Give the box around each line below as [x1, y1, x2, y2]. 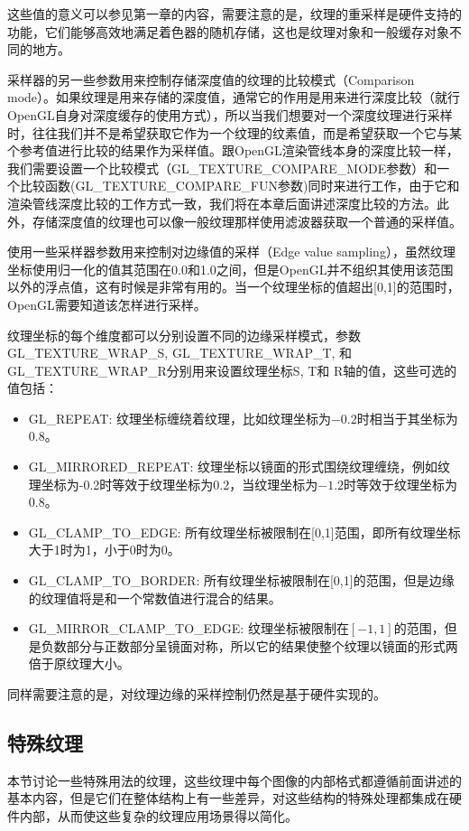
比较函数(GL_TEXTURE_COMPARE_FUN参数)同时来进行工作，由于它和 [19, 176, 460, 195]
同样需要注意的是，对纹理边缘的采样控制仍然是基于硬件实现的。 [7, 685, 386, 703]
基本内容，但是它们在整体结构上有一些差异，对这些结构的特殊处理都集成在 [7, 789, 449, 808]
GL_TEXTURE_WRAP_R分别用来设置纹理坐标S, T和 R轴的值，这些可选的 [7, 360, 457, 379]
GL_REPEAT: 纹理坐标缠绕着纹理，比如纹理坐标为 [28, 408, 331, 427]
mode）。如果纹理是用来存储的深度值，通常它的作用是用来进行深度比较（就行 [7, 88, 461, 107]
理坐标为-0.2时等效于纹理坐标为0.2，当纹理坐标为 [28, 474, 318, 493]
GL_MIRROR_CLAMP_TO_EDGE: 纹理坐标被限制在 [28, 619, 349, 638]
